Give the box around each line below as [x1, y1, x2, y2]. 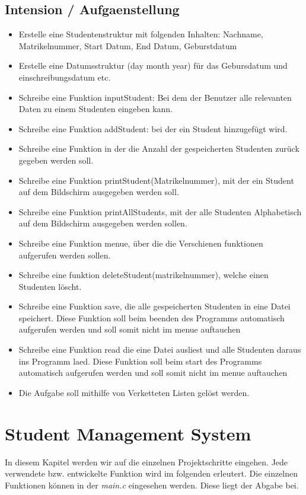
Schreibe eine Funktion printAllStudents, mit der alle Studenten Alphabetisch [18, 205, 302, 218]
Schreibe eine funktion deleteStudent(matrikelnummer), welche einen [18, 269, 269, 281]
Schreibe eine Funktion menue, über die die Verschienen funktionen [18, 237, 263, 249]
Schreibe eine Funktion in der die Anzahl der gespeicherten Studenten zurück [18, 142, 299, 155]
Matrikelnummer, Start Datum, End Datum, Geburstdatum [18, 39, 237, 52]
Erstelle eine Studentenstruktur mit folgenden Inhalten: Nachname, [18, 28, 263, 40]
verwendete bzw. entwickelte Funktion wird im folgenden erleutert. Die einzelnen [5, 467, 298, 480]
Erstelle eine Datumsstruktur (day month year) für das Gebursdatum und [18, 59, 288, 72]
